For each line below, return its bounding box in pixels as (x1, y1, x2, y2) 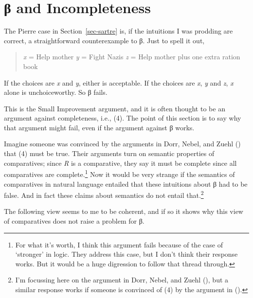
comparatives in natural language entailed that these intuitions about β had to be (4, 178, 248, 189)
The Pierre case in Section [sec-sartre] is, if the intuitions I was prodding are (4, 26, 233, 36)
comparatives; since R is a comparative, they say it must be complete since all (4, 158, 237, 168)
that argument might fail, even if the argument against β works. (4, 122, 195, 132)
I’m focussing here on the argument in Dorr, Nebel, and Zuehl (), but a (15, 275, 229, 285)
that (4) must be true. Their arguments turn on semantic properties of (4, 148, 215, 158)
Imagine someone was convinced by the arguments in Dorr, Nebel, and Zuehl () (4, 139, 241, 149)
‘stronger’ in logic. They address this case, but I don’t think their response (15, 249, 238, 259)
